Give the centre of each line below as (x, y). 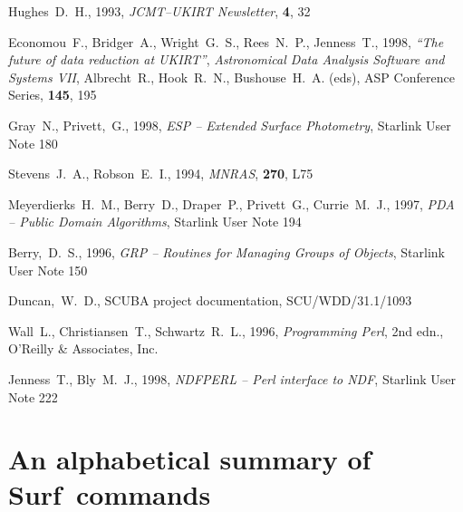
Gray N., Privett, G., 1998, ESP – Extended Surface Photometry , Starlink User (230, 125)
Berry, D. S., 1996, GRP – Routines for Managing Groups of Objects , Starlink (227, 251)
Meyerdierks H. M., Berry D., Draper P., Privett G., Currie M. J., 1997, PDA (231, 203)
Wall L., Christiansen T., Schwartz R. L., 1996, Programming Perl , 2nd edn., (226, 330)
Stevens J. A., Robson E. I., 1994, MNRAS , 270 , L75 (161, 174)
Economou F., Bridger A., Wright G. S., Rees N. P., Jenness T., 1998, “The (226, 41)
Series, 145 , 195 (53, 95)
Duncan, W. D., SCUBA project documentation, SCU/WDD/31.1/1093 (210, 300)
